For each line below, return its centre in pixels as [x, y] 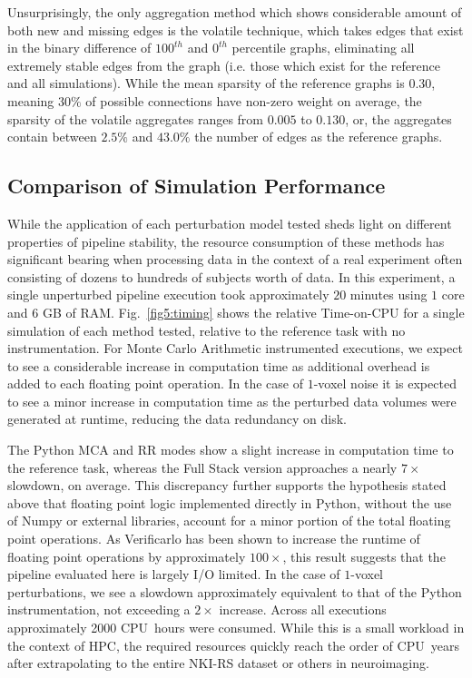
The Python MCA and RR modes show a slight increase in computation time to [231, 450]
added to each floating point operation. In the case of [156, 383]
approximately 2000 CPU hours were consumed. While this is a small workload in [236, 628]
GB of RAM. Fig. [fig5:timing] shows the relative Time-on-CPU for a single [253, 312]
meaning [31, 100]
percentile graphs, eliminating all [323, 48]
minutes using [388, 295]
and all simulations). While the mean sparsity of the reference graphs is [206, 83]
